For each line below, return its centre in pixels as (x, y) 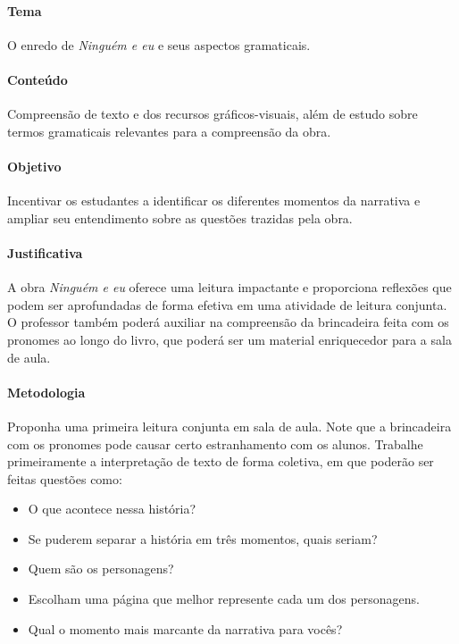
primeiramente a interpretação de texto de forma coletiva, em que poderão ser (221, 461)
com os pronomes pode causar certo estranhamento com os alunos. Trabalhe (215, 443)
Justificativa (45, 252)
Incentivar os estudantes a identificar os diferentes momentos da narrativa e (214, 201)
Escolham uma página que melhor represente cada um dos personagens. (224, 599)
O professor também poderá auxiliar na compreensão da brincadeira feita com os (228, 322)
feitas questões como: (65, 478)
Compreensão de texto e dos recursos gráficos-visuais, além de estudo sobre (213, 114)
